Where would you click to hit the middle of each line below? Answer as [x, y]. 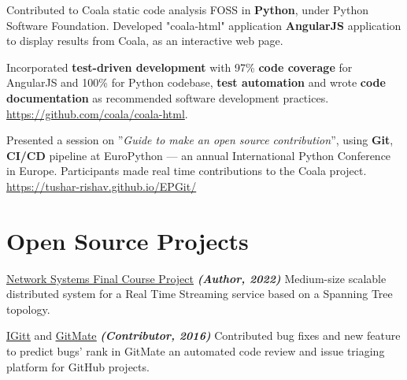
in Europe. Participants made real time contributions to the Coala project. [187, 171]
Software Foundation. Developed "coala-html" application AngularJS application [204, 25]
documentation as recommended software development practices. [168, 97]
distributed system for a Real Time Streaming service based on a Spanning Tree [200, 294]
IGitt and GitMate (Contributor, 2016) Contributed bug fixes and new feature [203, 335]
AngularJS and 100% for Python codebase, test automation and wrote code [196, 82]
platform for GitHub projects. [78, 366]
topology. [28, 309]
